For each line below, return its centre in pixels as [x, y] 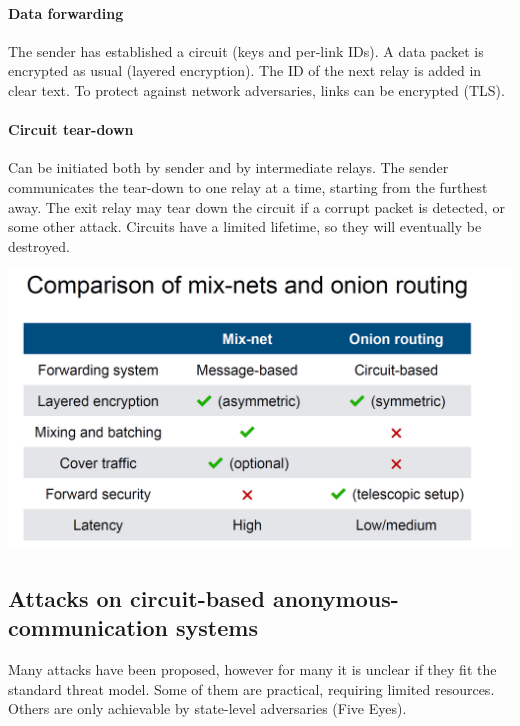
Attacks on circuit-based [136, 597]
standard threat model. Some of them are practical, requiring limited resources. [251, 688]
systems [216, 627]
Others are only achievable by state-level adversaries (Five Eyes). [207, 708]
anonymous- [335, 597]
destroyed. [39, 245]
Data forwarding [66, 12]
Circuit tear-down [71, 129]
